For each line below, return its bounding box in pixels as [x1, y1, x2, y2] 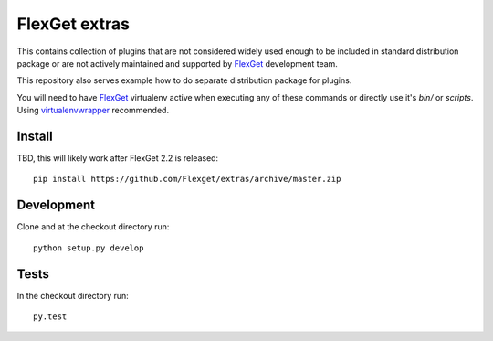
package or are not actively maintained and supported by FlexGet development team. [16, 58, 338, 69]
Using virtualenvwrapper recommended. [16, 105, 169, 116]
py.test [33, 312, 68, 322]
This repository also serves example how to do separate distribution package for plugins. [16, 75, 352, 86]
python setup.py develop [33, 242, 144, 253]
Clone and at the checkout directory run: [16, 221, 170, 232]
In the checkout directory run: [16, 290, 130, 301]
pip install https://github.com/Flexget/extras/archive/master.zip [33, 174, 341, 185]
